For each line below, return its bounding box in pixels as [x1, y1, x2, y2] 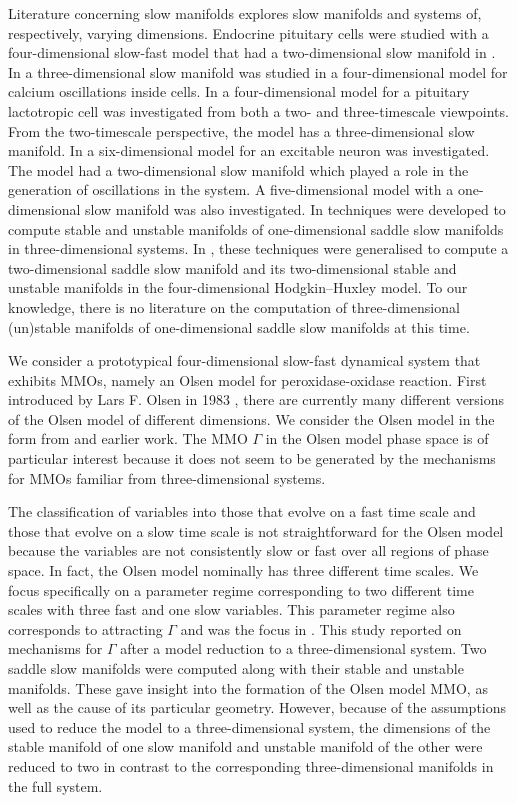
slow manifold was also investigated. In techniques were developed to [85, 198, 506, 219]
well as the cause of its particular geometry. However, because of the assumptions [8, 697, 507, 718]
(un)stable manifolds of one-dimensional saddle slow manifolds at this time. [8, 316, 470, 337]
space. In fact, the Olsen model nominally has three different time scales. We [8, 560, 479, 581]
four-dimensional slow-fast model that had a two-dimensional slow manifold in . [8, 42, 496, 63]
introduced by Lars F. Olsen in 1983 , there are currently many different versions [8, 389, 505, 410]
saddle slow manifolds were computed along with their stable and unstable [8, 658, 464, 678]
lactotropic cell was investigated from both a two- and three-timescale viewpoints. [8, 100, 509, 121]
